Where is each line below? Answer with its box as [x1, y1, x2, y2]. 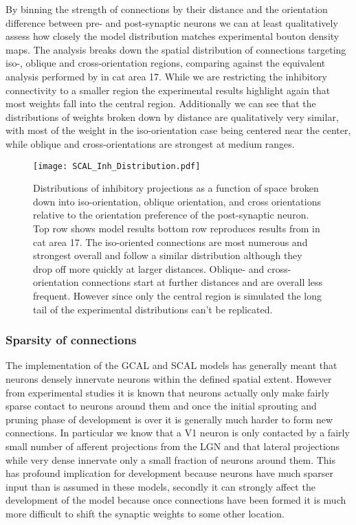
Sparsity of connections [5, 331, 137, 348]
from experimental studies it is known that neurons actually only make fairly [5, 385, 330, 399]
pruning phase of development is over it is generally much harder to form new [5, 412, 333, 426]
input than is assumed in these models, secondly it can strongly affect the [5, 479, 315, 493]
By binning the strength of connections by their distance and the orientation [5, 2, 328, 16]
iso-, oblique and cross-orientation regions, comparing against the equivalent [5, 56, 326, 70]
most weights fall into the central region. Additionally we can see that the [5, 96, 316, 111]
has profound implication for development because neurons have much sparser [5, 466, 333, 480]
